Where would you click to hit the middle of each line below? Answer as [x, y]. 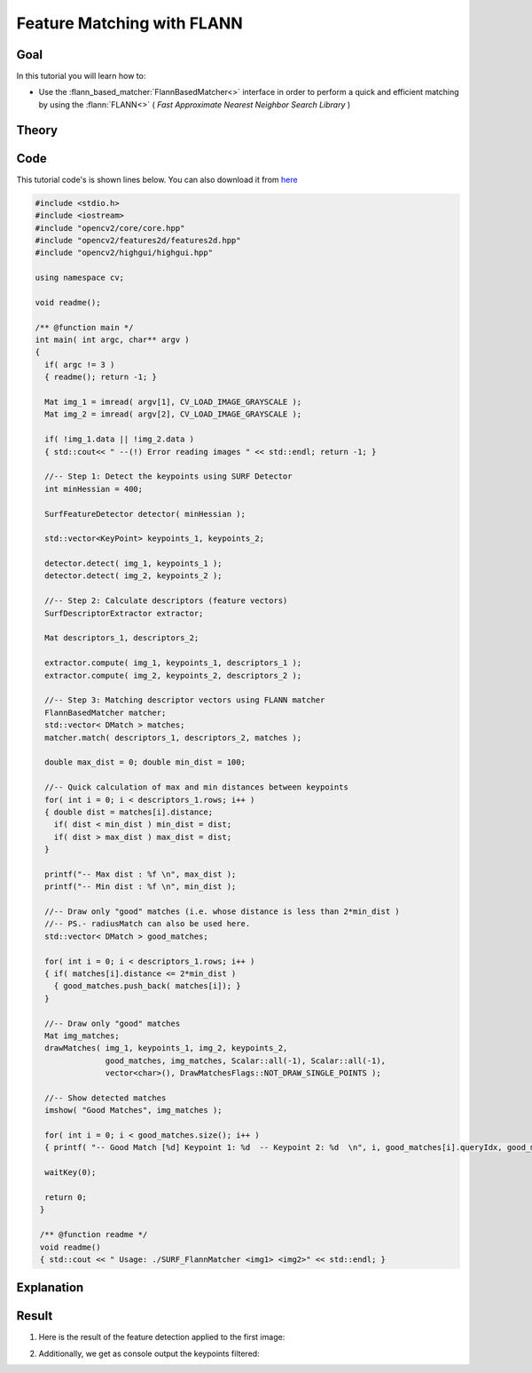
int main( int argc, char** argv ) [112, 340]
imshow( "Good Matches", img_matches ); [133, 1111]
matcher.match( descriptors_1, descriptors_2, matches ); [173, 738]
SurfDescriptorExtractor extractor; [124, 613]
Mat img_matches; [82, 1036]
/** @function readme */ [94, 1235]
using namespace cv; [79, 278]
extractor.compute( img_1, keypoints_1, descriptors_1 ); [173, 663]
